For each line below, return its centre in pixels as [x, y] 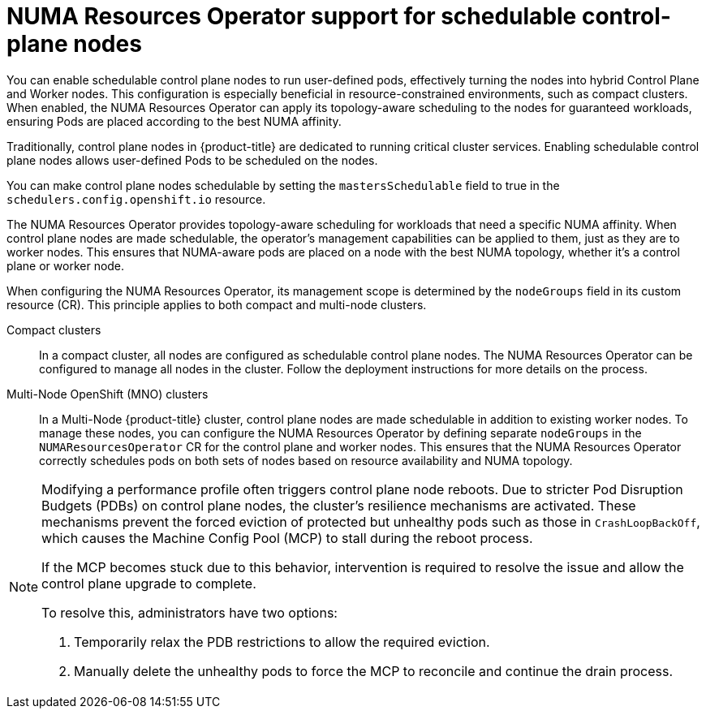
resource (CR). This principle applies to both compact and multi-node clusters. [217, 304]
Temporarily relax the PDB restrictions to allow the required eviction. [282, 642]
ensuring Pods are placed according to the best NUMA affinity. [174, 121]
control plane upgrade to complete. [149, 583]
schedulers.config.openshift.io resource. [136, 199]
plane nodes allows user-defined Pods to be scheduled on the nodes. [192, 160]
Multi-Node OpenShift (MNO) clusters [108, 394]
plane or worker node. [66, 265]
